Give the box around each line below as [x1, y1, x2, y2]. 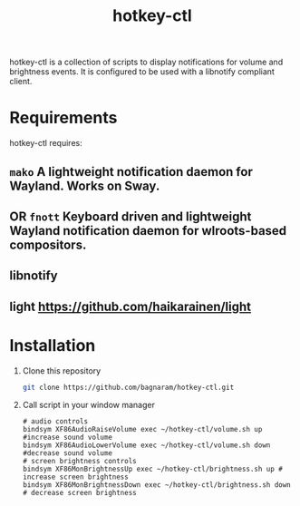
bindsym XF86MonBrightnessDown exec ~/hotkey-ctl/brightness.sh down [22, 480, 292, 490]
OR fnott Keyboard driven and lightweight [9, 209, 252, 224]
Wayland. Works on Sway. [9, 178, 160, 193]
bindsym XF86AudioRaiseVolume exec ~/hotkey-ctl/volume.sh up [22, 424, 263, 433]
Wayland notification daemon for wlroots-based [9, 223, 287, 238]
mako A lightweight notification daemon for [9, 164, 254, 180]
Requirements [9, 108, 118, 128]
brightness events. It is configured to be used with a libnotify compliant [9, 66, 275, 77]
